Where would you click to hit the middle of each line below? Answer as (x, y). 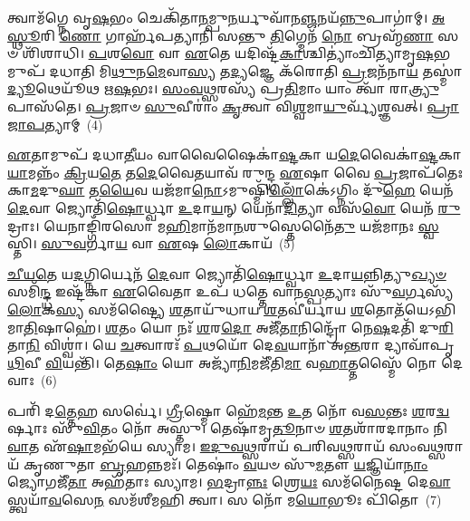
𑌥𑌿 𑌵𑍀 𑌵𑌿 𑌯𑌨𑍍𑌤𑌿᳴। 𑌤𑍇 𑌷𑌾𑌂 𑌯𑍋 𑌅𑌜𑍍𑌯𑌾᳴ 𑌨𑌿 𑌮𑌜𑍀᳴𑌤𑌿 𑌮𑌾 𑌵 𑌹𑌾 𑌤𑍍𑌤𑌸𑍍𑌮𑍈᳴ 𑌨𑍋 (222, 362)
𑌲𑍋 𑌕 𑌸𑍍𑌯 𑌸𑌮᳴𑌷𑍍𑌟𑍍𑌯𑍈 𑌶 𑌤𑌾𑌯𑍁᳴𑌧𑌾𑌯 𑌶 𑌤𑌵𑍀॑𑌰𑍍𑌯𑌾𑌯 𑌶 (186, 309)
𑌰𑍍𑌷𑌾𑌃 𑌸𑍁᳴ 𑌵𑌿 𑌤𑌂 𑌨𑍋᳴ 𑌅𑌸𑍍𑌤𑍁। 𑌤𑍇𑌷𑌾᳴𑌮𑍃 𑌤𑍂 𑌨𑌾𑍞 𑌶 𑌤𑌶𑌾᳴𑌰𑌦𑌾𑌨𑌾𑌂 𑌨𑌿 (227, 428)
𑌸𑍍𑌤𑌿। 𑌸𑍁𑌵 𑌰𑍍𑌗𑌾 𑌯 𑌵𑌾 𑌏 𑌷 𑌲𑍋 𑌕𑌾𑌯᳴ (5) (151, 243)
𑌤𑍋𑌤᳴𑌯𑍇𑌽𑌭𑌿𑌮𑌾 (410, 309)
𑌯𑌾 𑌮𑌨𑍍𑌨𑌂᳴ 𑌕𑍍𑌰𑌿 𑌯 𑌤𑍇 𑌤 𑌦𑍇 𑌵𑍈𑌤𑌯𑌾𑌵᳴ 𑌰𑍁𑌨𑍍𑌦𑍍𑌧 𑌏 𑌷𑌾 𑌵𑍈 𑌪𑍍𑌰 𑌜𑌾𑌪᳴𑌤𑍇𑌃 (235, 172)
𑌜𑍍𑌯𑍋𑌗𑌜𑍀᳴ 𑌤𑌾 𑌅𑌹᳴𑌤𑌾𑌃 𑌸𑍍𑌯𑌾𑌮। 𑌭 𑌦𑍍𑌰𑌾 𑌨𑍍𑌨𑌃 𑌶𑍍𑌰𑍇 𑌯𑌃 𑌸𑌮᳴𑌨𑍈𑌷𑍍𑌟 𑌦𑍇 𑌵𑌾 (229, 482)
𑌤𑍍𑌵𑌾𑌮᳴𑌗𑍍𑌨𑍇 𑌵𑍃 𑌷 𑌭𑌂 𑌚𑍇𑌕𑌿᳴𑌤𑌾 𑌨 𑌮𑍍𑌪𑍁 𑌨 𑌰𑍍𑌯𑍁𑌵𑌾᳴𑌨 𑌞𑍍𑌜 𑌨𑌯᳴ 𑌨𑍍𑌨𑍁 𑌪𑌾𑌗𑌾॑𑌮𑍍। (218, 17)
